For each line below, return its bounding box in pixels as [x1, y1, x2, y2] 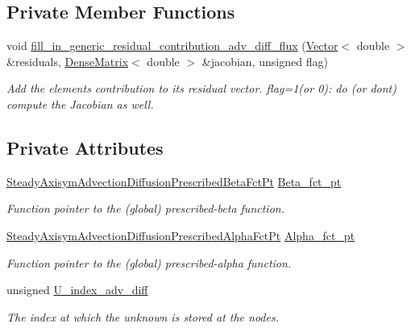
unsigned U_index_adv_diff [6, 281, 148, 298]
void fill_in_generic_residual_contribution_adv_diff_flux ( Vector [6, 37, 338, 54]
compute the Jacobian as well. [6, 95, 154, 112]
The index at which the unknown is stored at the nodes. [6, 308, 279, 325]
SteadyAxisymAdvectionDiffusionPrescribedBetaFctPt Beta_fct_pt [6, 172, 342, 189]
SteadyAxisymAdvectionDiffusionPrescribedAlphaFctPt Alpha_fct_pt [6, 226, 355, 243]
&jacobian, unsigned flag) [201, 52, 328, 69]
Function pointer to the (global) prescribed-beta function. [6, 200, 284, 217]
